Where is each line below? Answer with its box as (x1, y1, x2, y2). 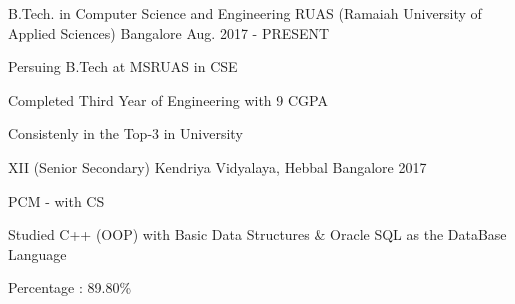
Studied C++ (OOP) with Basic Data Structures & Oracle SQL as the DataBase (8, 224, 507, 245)
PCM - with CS (8, 190, 105, 211)
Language (8, 243, 67, 264)
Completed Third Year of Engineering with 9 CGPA (8, 89, 328, 110)
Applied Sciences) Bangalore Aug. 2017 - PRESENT (8, 22, 330, 43)
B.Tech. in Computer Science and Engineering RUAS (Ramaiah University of (8, 3, 482, 23)
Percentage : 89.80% (8, 277, 132, 298)
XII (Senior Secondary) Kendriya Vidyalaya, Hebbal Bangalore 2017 (8, 156, 427, 177)
